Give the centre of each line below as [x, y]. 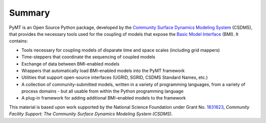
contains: [18, 41]
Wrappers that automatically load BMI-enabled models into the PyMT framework [103, 71]
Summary [30, 13]
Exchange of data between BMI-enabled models [70, 64]
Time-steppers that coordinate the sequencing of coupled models [88, 57]
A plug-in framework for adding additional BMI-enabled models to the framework [104, 98]
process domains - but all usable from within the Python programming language [102, 91]
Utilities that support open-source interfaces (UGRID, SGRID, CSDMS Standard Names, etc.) [115, 77]
